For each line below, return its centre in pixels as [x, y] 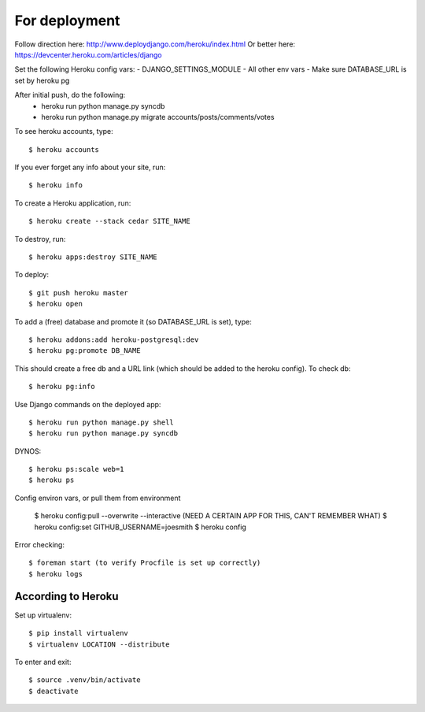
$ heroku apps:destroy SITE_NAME [93, 257]
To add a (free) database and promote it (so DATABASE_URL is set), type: [133, 321]
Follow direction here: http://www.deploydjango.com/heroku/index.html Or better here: [155, 44]
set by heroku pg [42, 80]
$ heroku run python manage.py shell [102, 422]
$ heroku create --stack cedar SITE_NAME [109, 221]
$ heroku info [55, 185]
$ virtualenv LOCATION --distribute [99, 644]
